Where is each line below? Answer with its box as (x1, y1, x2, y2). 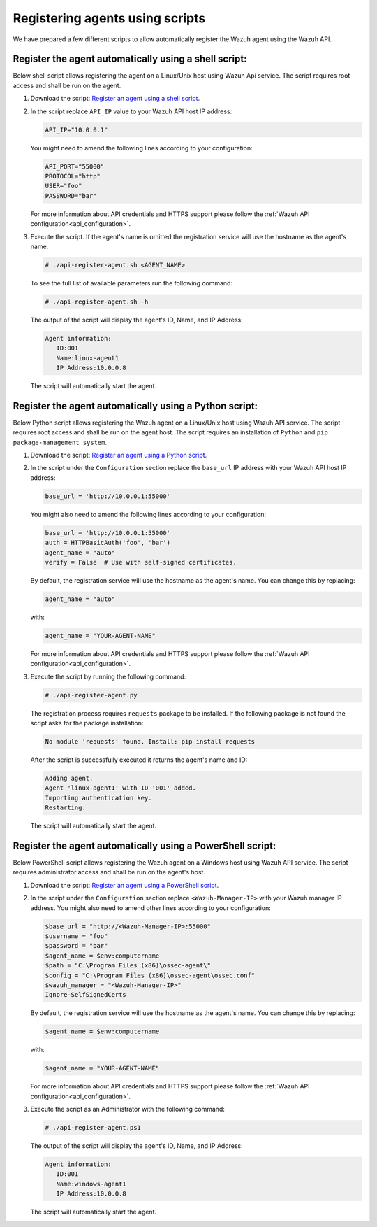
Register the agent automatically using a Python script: (13, 399, 258, 412)
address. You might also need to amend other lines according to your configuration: (30, 903, 272, 912)
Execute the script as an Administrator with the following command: (30, 1105, 225, 1114)
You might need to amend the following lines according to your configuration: (30, 143, 253, 152)
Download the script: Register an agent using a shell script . (30, 94, 200, 103)
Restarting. (45, 804, 87, 811)
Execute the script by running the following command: (30, 672, 186, 681)
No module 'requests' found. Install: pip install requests (45, 738, 256, 746)
